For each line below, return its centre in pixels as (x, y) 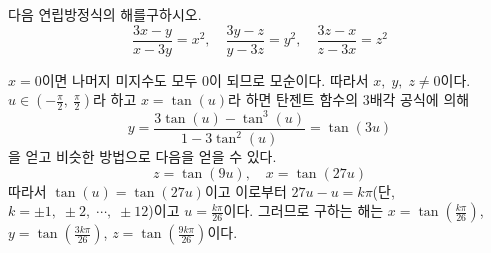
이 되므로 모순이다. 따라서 (289, 79)
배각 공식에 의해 (419, 99)
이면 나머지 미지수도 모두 (119, 79)
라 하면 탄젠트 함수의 (293, 99)
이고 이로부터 (245, 190)
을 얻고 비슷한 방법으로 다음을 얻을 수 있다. (142, 156)
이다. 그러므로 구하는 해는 (303, 210)
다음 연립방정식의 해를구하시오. (105, 14)
